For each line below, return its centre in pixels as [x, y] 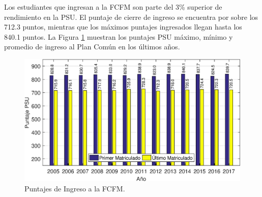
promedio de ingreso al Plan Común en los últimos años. [92, 47]
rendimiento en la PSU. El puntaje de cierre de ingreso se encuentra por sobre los [131, 17]
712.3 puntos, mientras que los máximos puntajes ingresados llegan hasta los [123, 27]
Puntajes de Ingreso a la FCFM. [75, 188]
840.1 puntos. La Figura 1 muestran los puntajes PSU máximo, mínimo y [119, 36]
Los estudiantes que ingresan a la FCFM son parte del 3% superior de [113, 7]
